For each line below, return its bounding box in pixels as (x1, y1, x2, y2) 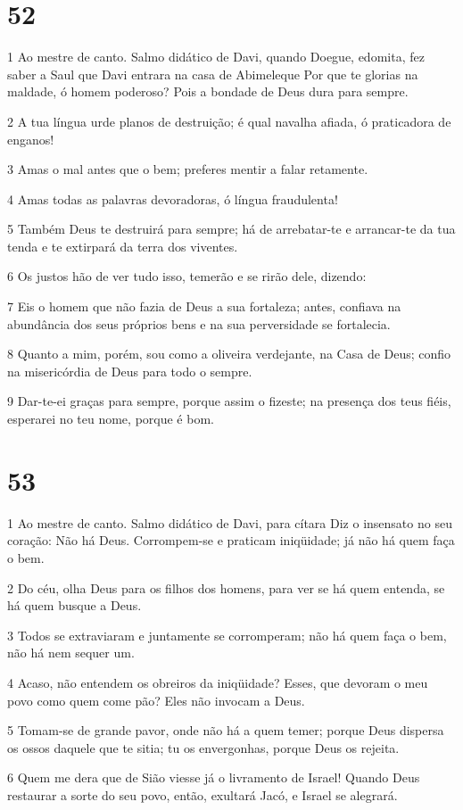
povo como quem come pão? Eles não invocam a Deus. (7, 690, 305, 709)
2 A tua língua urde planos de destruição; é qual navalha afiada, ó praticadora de (7, 112, 451, 130)
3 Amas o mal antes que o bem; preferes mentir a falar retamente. (7, 160, 368, 178)
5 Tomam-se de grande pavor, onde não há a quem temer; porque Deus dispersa (7, 721, 444, 740)
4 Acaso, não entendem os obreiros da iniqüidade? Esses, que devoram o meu (7, 673, 428, 691)
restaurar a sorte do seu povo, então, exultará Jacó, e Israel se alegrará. (7, 785, 398, 804)
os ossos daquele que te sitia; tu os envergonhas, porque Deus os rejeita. (7, 738, 400, 756)
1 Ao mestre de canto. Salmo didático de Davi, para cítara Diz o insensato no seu (7, 513, 452, 532)
